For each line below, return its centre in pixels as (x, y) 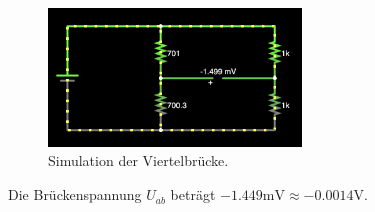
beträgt (193, 194)
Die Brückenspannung (75, 194)
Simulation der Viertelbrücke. (138, 160)
